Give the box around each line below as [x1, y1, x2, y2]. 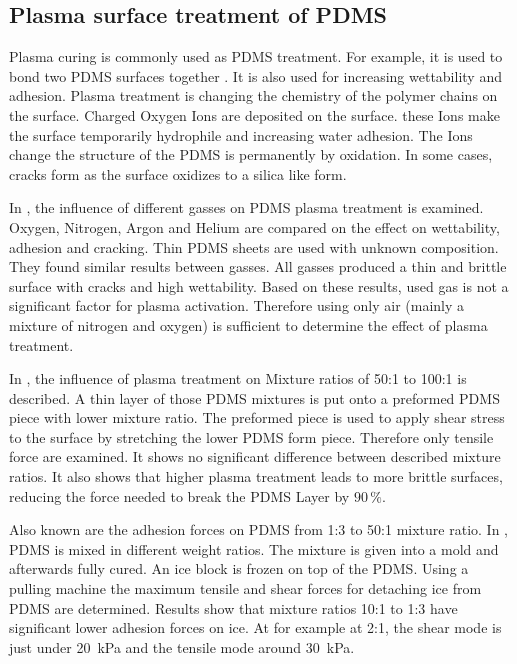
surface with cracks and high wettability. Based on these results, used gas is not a [9, 275, 509, 296]
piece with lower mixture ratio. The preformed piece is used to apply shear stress [9, 407, 505, 428]
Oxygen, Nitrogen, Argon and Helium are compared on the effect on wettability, [9, 216, 500, 237]
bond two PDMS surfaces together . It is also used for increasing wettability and [9, 65, 502, 86]
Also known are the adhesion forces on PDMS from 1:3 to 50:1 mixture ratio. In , [9, 519, 509, 540]
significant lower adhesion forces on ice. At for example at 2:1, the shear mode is [9, 617, 502, 638]
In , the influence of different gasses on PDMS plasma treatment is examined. [9, 197, 484, 218]
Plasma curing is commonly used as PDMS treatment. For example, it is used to [9, 46, 503, 67]
